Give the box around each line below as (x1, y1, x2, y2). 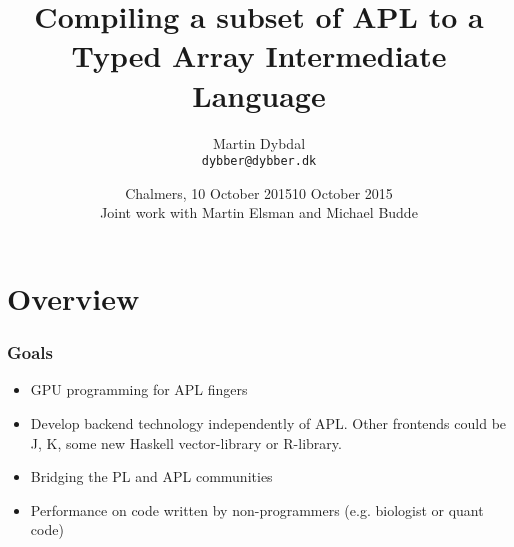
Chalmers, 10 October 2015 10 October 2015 (125, 182, 393, 203)
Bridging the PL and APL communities (30, 466, 273, 487)
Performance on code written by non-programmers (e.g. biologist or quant (30, 499, 484, 520)
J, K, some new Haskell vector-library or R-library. (30, 432, 342, 453)
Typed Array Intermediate (71, 35, 447, 76)
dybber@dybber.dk (201, 154, 317, 169)
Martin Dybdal (212, 132, 306, 153)
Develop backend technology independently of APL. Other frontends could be (30, 412, 507, 433)
